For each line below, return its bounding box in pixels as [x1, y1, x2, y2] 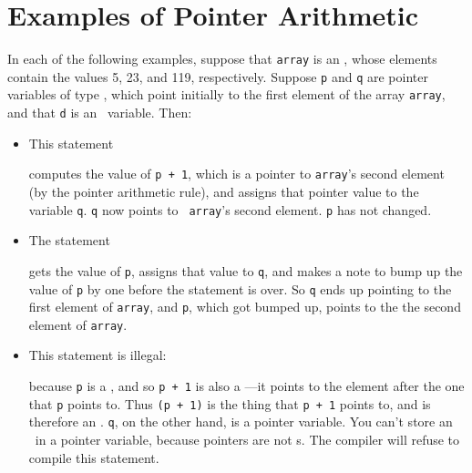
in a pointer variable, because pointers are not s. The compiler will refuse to [35, 430, 460, 449]
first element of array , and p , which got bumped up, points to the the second [28, 297, 461, 316]
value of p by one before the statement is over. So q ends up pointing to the [28, 279, 452, 298]
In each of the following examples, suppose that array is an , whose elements [7, 49, 437, 68]
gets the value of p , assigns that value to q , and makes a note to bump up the [28, 261, 463, 280]
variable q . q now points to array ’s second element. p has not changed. [28, 200, 432, 219]
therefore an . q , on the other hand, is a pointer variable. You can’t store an [28, 412, 453, 431]
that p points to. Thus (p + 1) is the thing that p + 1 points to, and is [28, 394, 431, 413]
